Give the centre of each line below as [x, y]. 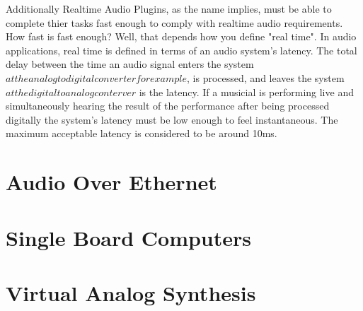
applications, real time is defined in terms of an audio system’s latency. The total [181, 50]
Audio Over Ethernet [111, 182]
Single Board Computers [129, 237]
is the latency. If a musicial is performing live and [246, 92]
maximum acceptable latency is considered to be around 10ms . [142, 133]
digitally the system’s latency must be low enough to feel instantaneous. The [172, 119]
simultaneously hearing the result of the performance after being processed [168, 106]
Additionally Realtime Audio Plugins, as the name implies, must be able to [169, 8]
